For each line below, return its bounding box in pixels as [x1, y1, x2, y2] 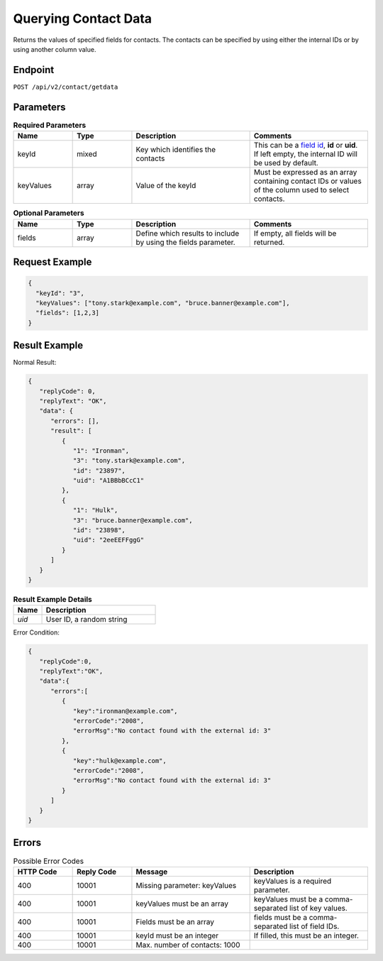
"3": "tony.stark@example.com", [72, 456, 186, 465]
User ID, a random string [45, 615, 128, 625]
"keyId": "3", [35, 289, 85, 297]
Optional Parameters [13, 208, 84, 218]
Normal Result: [13, 358, 57, 367]
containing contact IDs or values [253, 176, 362, 186]
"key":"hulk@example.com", [72, 757, 167, 764]
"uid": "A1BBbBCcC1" [72, 476, 145, 485]
